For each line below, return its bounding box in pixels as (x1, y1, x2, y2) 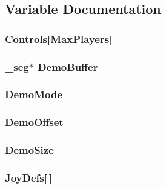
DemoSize (5, 142, 54, 157)
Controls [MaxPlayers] (5, 31, 113, 46)
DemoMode (5, 87, 62, 102)
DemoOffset (5, 114, 64, 130)
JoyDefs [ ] (5, 170, 52, 185)
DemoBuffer (38, 59, 98, 74)
